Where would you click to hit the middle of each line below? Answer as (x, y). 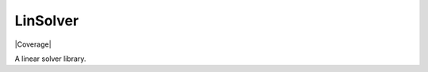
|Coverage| (33, 44)
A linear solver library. (50, 59)
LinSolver (47, 21)
